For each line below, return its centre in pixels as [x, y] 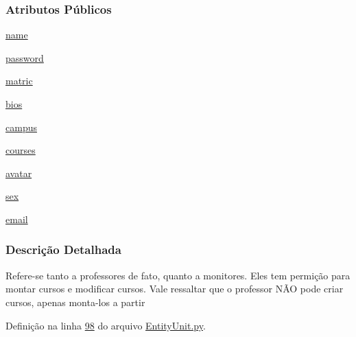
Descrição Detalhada [63, 249]
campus [21, 127]
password [25, 57]
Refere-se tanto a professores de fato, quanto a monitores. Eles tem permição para [178, 275]
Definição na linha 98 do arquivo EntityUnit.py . [106, 325]
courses [21, 150]
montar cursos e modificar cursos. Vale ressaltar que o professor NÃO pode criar [175, 289]
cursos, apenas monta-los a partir [75, 302]
